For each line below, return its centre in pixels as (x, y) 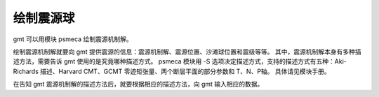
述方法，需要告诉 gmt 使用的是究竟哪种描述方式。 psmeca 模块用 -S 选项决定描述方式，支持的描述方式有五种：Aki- (180, 61)
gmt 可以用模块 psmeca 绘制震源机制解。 (73, 39)
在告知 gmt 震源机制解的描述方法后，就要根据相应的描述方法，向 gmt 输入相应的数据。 (138, 84)
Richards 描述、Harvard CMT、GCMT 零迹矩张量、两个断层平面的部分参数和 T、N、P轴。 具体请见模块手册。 (172, 71)
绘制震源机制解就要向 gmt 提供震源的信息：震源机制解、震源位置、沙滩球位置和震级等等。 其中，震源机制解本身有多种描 (187, 52)
